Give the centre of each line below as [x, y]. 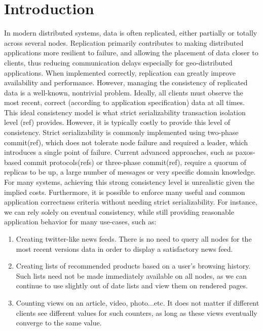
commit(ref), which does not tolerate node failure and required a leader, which [126, 142]
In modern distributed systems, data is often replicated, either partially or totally [131, 33]
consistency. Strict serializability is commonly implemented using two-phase [121, 132]
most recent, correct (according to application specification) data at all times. [124, 102]
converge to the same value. [59, 323]
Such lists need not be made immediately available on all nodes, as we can [131, 275]
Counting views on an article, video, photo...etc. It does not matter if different [138, 302]
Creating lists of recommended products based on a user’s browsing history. [133, 266]
